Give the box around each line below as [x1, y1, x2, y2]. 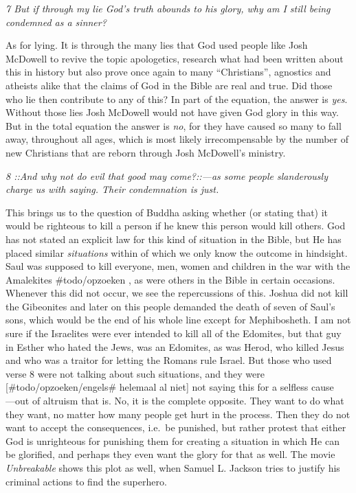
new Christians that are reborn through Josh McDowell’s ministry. [5, 145, 286, 159]
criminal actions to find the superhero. [5, 474, 167, 488]
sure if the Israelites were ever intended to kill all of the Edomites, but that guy [5, 326, 342, 341]
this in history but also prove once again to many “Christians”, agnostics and [5, 65, 331, 79]
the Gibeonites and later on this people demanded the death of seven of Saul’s [5, 299, 335, 313]
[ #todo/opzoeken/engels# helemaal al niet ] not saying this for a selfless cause [5, 380, 334, 394]
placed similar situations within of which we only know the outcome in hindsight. [5, 245, 348, 260]
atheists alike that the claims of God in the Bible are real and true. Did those [5, 78, 333, 92]
